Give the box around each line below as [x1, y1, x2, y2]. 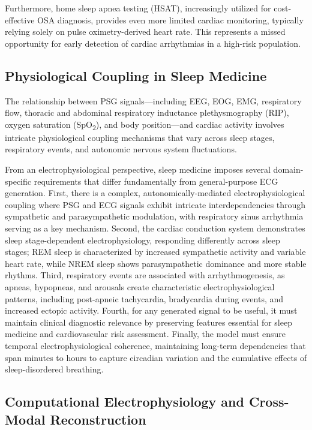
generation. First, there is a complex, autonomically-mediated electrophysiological [5, 187, 305, 199]
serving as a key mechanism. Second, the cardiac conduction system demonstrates [5, 222, 305, 234]
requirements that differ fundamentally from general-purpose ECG [34, 175, 278, 187]
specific [5, 175, 32, 187]
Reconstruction [50, 410, 146, 428]
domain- [273, 163, 304, 176]
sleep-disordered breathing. [5, 363, 104, 375]
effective [5, 13, 35, 26]
